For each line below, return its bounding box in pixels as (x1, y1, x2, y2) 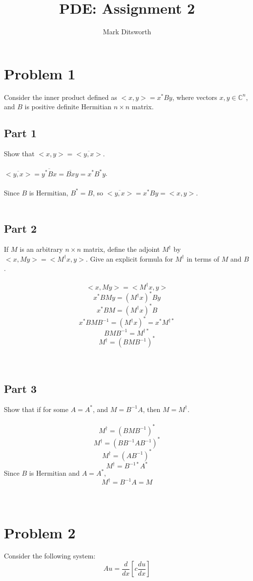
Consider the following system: (4, 551, 96, 561)
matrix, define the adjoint (83, 244, 160, 254)
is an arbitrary (20, 244, 63, 254)
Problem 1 (4, 63, 76, 83)
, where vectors (172, 92, 217, 102)
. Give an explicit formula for (85, 253, 173, 264)
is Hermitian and (29, 468, 80, 478)
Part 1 (4, 125, 37, 141)
